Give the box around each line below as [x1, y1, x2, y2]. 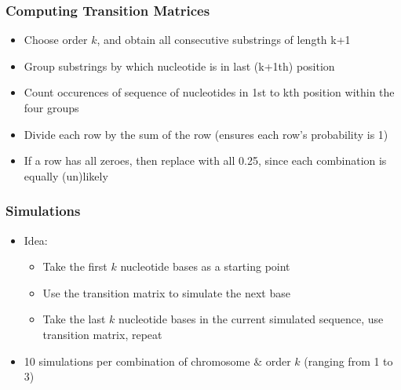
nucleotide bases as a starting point [120, 258, 290, 275]
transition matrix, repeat [42, 326, 162, 342]
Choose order [24, 31, 88, 48]
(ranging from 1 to [304, 352, 393, 369]
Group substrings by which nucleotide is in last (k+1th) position [24, 57, 335, 74]
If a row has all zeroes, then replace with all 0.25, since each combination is [24, 152, 387, 169]
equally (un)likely [24, 167, 108, 184]
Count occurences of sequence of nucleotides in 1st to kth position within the [24, 84, 395, 100]
